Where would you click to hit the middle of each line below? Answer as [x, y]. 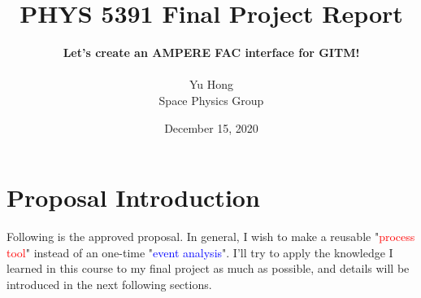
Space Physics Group [211, 100]
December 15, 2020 [211, 127]
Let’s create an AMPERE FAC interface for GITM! [211, 53]
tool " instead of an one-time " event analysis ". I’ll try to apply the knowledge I [200, 252]
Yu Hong [211, 84]
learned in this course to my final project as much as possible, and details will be [208, 268]
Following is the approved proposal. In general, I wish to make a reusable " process [211, 237]
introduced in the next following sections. [109, 284]
